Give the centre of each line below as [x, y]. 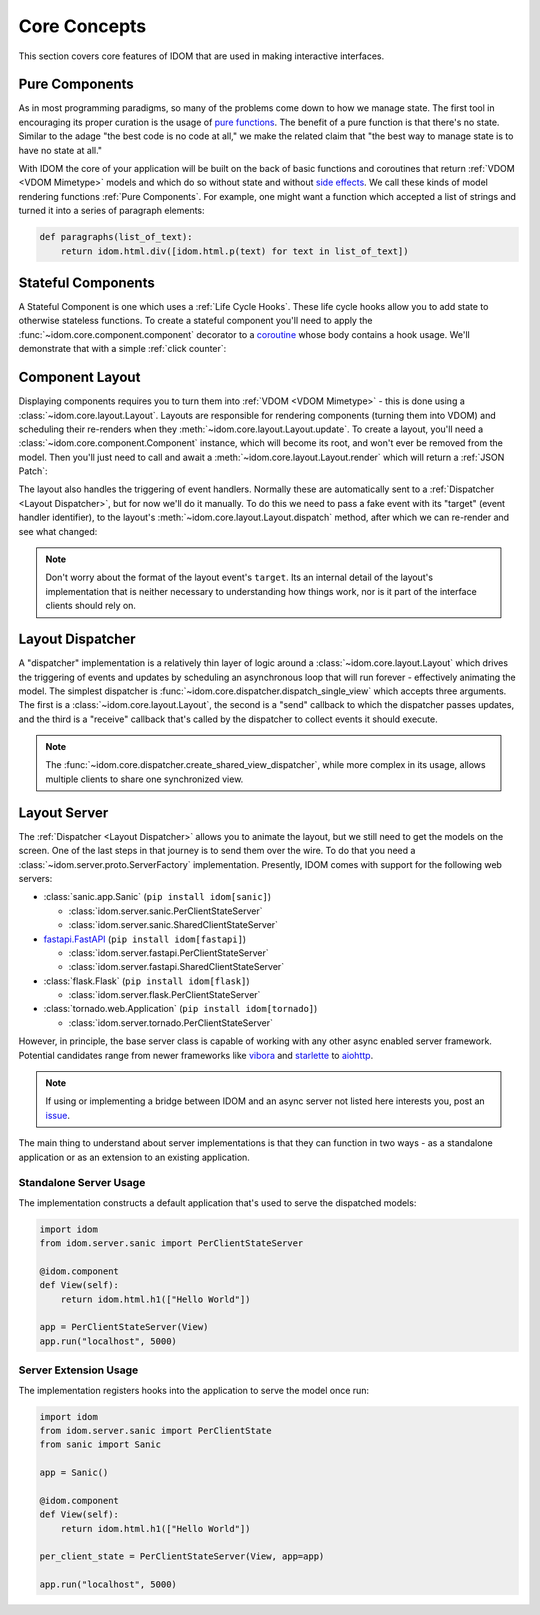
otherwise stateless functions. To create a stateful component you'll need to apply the [195, 321]
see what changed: [58, 531]
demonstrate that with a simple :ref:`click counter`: [122, 349]
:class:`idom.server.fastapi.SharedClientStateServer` [176, 967]
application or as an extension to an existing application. [134, 1157]
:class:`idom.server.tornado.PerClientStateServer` [171, 1022]
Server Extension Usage [78, 1370]
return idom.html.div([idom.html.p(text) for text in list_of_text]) [234, 251]
